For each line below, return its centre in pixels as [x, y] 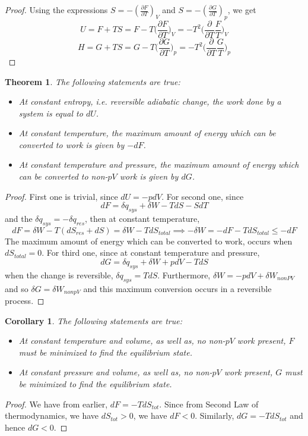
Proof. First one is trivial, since [61, 196]
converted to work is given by [72, 144]
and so [17, 288]
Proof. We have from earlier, [56, 404]
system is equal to [51, 113]
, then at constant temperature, [142, 219]
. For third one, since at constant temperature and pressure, [151, 252]
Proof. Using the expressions [56, 10]
